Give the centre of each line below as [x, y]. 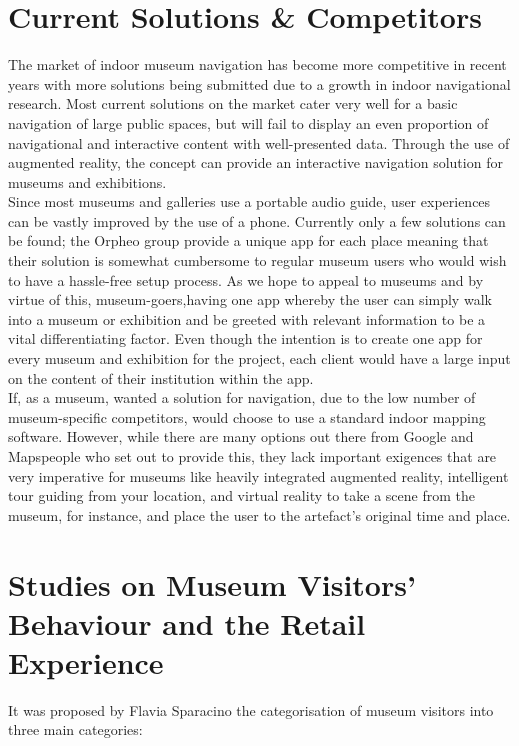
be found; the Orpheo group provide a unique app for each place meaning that [248, 240]
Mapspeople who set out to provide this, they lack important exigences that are [252, 456]
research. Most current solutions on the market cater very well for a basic [233, 103]
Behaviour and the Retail [187, 622]
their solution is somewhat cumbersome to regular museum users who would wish [257, 260]
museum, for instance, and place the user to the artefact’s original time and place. [259, 514]
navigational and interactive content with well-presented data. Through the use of [259, 142]
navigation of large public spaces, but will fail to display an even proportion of [248, 122]
